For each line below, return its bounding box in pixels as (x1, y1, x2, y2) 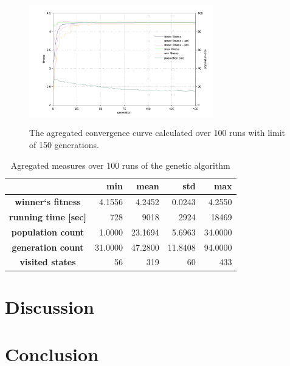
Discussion (5, 294, 94, 319)
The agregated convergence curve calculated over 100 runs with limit (29, 126, 286, 139)
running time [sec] (9, 210, 86, 223)
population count (11, 225, 85, 238)
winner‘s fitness (15, 195, 81, 208)
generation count (12, 240, 84, 253)
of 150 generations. (29, 138, 99, 151)
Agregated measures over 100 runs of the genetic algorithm (10, 158, 230, 171)
